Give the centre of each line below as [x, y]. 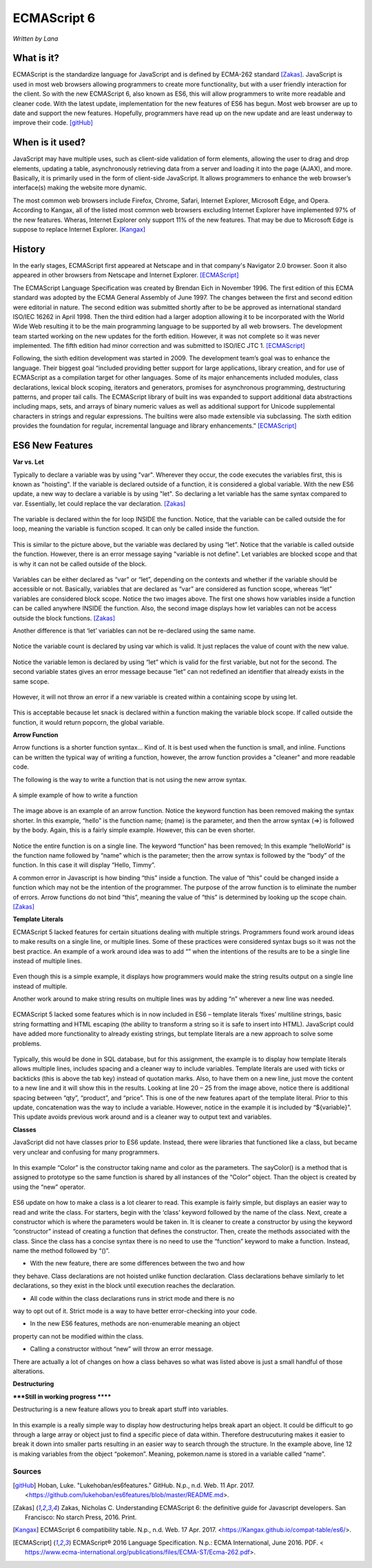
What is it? [36, 58]
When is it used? [49, 142]
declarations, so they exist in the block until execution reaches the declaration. [124, 1286]
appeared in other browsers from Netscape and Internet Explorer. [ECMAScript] [126, 275]
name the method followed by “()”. [61, 1251]
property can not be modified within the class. [78, 1336]
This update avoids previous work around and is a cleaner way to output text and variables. [142, 1117]
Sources [27, 1472]
